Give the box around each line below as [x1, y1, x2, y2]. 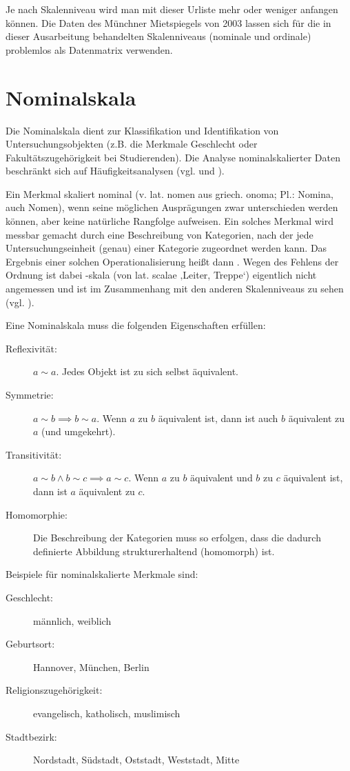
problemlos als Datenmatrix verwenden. [6, 42, 173, 57]
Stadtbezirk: [6, 729, 57, 743]
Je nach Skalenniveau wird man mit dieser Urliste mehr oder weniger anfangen [6, 2, 338, 16]
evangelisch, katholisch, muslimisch [33, 705, 181, 720]
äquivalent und [190, 470, 253, 485]
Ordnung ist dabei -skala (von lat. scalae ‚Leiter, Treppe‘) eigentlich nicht [6, 268, 317, 282]
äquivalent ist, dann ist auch [158, 410, 278, 425]
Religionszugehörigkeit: [6, 683, 103, 697]
